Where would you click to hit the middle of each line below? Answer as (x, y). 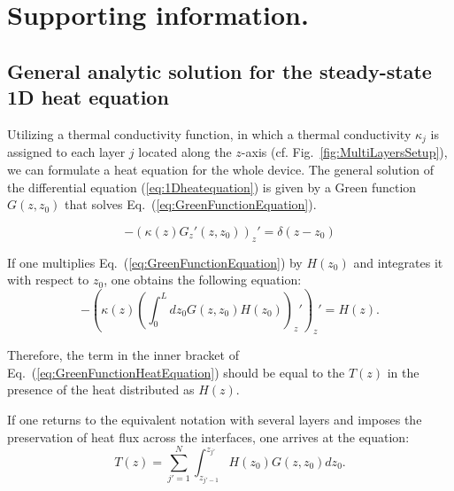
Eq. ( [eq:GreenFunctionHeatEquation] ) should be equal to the (176, 372)
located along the (185, 152)
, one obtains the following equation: (203, 280)
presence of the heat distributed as (101, 390)
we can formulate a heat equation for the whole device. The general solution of (221, 170)
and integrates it (398, 262)
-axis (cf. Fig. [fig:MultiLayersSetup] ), (344, 152)
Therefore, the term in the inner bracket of (123, 355)
